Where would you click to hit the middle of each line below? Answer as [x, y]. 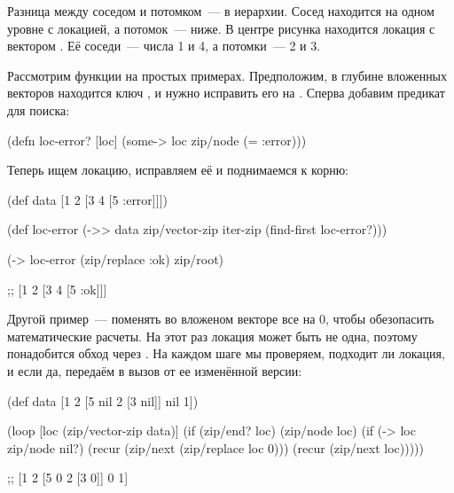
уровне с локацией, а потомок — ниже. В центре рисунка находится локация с [221, 28]
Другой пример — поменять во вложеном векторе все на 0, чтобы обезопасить [221, 319]
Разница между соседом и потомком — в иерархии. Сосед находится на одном [221, 11]
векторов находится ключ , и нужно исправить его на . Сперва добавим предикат [226, 93]
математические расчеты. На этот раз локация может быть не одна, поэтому [212, 336]
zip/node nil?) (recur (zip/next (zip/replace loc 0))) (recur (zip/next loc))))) [215, 447]
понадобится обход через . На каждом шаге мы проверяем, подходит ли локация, [226, 353]
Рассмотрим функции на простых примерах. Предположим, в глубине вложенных [227, 75]
